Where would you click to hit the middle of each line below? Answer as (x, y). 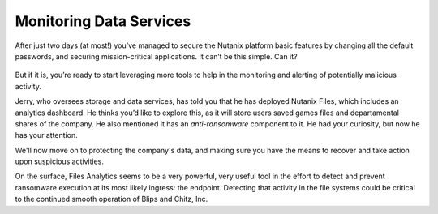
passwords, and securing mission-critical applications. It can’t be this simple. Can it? (156, 56)
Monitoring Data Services (103, 21)
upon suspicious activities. (60, 161)
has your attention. (46, 135)
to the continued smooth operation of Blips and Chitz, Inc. (112, 199)
